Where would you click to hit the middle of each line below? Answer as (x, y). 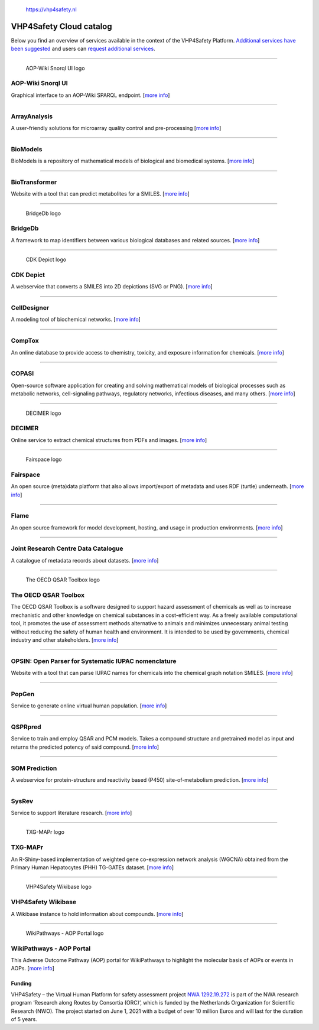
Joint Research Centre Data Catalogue (67, 548)
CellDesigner (30, 308)
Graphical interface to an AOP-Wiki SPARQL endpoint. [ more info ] (90, 95)
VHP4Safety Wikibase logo (58, 887)
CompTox (25, 341)
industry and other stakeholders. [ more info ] (65, 640)
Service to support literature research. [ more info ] (71, 813)
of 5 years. (24, 1019)
